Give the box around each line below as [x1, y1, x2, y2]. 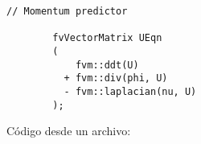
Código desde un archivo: [6, 122, 131, 139]
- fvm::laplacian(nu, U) [64, 85, 197, 97]
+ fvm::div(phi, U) [64, 72, 168, 84]
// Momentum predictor [6, 6, 128, 17]
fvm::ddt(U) [75, 59, 139, 71]
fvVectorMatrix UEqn [52, 32, 162, 44]
